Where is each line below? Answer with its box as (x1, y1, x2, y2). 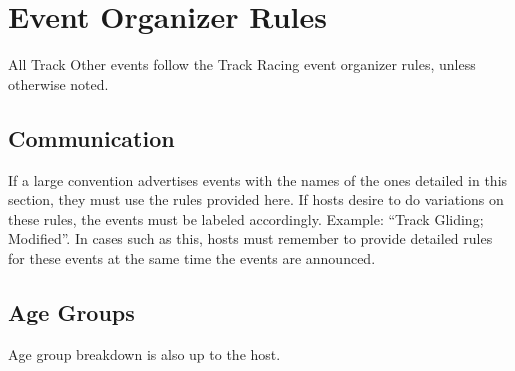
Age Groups (8, 296, 135, 327)
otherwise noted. (8, 73, 109, 94)
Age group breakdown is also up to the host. (8, 343, 281, 364)
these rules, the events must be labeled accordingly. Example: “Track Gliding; (8, 208, 484, 229)
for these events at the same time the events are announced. (8, 247, 376, 268)
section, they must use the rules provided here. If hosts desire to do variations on (8, 189, 504, 210)
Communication (8, 122, 175, 153)
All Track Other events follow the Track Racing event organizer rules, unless (8, 54, 476, 75)
